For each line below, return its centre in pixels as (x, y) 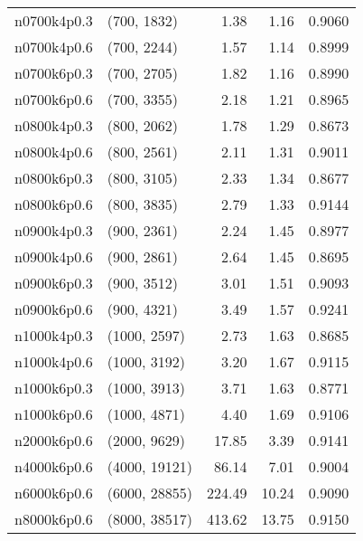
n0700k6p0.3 (54, 73)
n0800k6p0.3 (54, 178)
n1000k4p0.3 (54, 335)
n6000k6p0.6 (54, 493)
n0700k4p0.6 (54, 47)
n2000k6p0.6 (54, 440)
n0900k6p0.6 (54, 309)
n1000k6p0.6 (54, 414)
